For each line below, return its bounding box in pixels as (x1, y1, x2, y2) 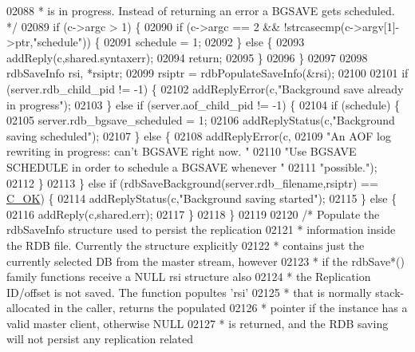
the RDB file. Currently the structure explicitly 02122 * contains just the (6, 236, 365, 253)
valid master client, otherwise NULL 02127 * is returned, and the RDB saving (6, 314, 389, 331)
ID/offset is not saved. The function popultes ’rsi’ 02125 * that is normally (6, 283, 372, 300)
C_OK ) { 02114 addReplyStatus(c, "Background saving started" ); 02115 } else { (6, 190, 397, 207)
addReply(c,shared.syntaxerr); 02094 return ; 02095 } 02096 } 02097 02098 (6, 49, 368, 65)
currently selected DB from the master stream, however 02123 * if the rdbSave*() (6, 252, 405, 269)
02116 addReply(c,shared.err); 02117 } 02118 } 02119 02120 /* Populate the (6, 205, 380, 222)
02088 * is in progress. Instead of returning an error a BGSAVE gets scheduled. (6, 2, 395, 18)
